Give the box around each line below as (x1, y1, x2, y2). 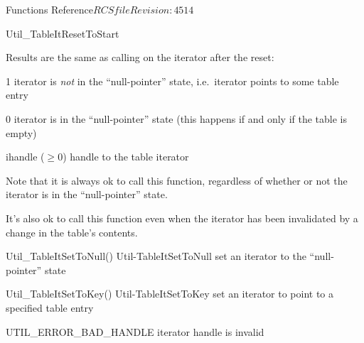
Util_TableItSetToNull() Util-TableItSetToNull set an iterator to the (6, 249, 306, 263)
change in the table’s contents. (6, 224, 138, 239)
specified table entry (6, 300, 94, 315)
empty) (6, 125, 37, 140)
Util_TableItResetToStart (6, 26, 119, 40)
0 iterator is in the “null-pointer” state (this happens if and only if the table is (6, 111, 348, 126)
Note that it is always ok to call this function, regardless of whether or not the (6, 173, 348, 187)
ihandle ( (6, 149, 45, 164)
